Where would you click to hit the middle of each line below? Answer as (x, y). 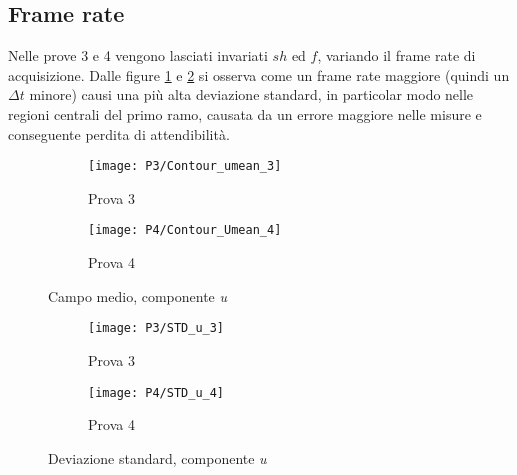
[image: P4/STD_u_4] (156, 392)
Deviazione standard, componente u (157, 457)
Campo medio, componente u (138, 295)
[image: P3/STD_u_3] (156, 328)
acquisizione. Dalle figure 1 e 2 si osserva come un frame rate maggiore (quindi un (259, 74)
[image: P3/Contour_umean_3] (185, 166)
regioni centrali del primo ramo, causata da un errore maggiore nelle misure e (245, 113)
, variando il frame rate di (396, 55)
